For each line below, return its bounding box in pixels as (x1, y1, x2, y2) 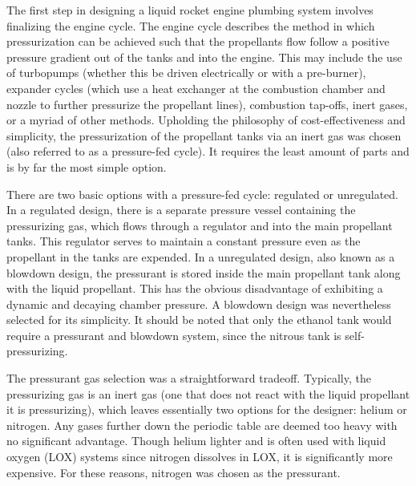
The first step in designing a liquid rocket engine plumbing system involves (6, 2, 374, 18)
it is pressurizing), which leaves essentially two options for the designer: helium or (6, 401, 407, 418)
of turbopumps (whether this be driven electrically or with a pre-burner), (6, 64, 366, 81)
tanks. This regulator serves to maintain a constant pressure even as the (6, 233, 361, 249)
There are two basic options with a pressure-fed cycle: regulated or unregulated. (6, 185, 399, 202)
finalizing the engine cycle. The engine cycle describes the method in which (6, 17, 375, 34)
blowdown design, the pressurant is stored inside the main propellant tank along (6, 264, 401, 281)
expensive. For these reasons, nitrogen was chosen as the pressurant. (6, 464, 341, 480)
